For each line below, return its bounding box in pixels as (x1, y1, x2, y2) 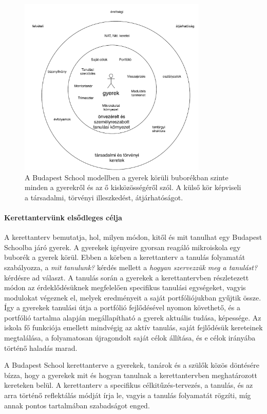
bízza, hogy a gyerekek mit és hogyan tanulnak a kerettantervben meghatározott (4, 369, 257, 380)
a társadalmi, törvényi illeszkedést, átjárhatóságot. (25, 192, 183, 202)
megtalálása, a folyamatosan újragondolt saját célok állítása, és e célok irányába (4, 332, 256, 343)
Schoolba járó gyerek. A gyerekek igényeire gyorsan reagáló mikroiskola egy (4, 241, 241, 252)
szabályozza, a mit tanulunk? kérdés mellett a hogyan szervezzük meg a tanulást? (4, 261, 258, 272)
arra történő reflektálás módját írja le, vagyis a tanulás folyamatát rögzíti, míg (4, 390, 251, 401)
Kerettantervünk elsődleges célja (4, 212, 122, 222)
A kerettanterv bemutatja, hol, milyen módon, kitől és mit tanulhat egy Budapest (4, 232, 262, 242)
